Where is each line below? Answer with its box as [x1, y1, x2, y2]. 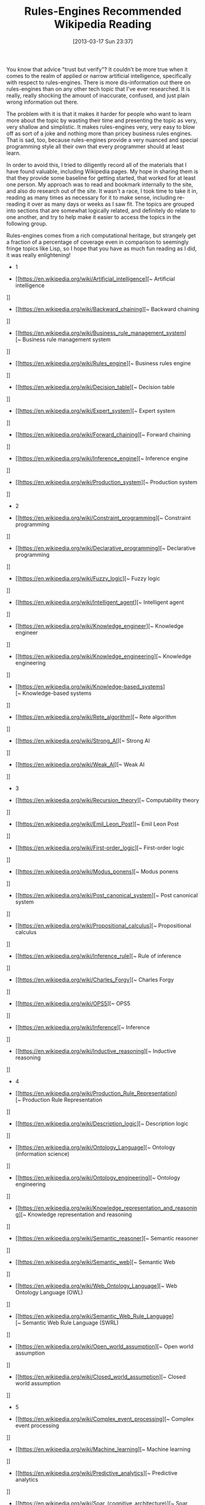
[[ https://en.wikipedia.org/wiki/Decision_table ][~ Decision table [15, 383, 175, 390]
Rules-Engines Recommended [24, 4, 182, 18]
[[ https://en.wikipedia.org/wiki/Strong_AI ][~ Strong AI [15, 737, 150, 744]
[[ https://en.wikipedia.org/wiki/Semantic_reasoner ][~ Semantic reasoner [15, 1234, 199, 1242]
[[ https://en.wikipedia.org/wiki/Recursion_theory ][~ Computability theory [15, 796, 199, 803]
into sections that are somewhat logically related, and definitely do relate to [6, 207, 196, 214]
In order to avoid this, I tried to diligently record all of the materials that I [6, 161, 187, 168]
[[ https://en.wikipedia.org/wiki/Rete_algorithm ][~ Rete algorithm [15, 713, 176, 721]
